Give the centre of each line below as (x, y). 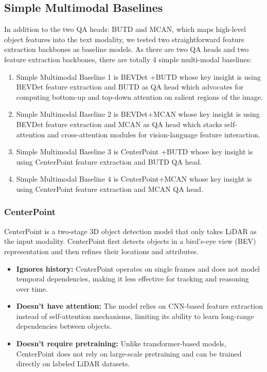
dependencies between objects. (64, 326)
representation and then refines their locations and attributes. (101, 251)
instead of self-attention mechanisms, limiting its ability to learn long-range (135, 316)
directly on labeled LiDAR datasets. (73, 364)
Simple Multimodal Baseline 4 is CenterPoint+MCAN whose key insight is (134, 179)
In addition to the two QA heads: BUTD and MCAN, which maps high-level (125, 29)
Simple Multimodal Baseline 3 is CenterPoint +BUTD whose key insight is (135, 152)
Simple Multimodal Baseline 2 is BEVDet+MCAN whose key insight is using (138, 114)
